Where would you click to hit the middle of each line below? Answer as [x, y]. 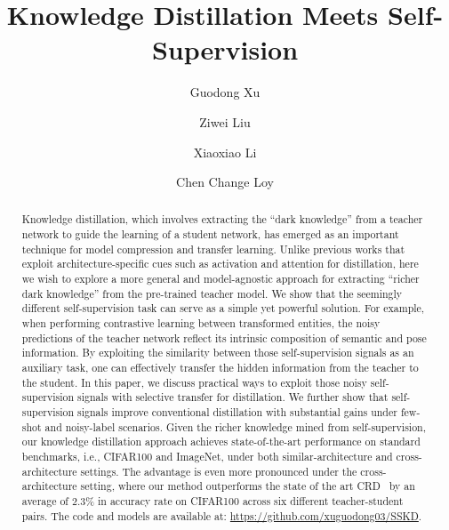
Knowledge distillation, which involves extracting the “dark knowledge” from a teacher [222, 219]
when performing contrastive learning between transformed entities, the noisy [201, 323]
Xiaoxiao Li [225, 152]
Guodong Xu [225, 92]
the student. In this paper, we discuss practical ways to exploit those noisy [194, 382]
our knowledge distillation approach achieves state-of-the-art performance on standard [221, 442]
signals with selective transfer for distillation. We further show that [233, 397]
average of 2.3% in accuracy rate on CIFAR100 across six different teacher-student [212, 500]
